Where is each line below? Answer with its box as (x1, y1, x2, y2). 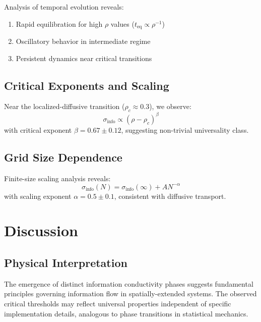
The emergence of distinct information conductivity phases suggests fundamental (4, 278, 253, 289)
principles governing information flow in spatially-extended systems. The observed (4, 288, 257, 299)
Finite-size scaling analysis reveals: (4, 173, 111, 183)
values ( (110, 18, 135, 29)
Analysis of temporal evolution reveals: (4, 2, 124, 12)
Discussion (4, 220, 78, 241)
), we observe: (149, 101, 191, 112)
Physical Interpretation (4, 254, 127, 270)
